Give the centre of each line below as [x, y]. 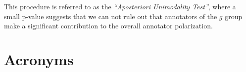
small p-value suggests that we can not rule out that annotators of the [111, 16]
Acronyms [39, 59]
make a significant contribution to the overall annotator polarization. [108, 26]
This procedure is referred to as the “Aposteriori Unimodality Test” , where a [120, 6]
